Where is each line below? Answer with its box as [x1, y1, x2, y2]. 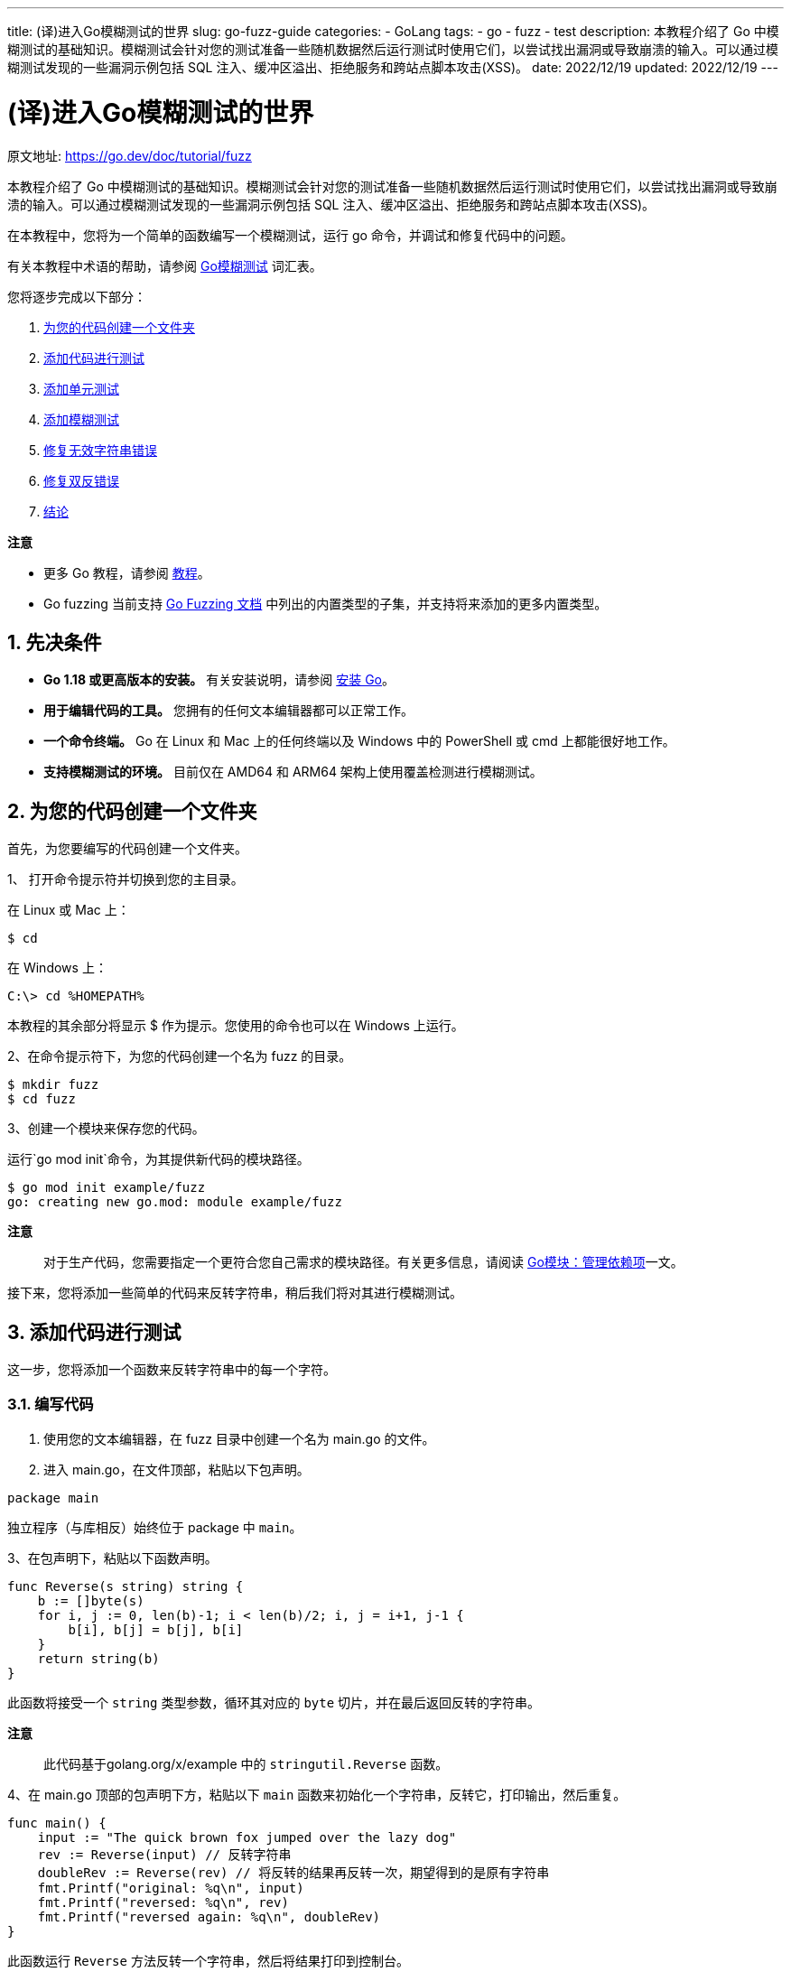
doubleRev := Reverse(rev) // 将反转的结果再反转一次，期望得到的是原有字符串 [37, 1865, 550, 1880]
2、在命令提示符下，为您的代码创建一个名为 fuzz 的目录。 [7, 1048, 352, 1065]
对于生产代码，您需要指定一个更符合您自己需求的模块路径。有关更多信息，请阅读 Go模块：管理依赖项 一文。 [43, 1254, 684, 1270]
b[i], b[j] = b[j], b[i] [68, 1622, 244, 1637]
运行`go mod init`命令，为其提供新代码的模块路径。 [7, 1151, 310, 1167]
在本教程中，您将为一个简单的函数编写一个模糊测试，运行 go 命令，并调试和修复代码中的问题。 [7, 227, 573, 243]
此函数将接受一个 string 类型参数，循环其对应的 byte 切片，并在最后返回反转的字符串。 [7, 1694, 541, 1710]
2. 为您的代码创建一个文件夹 [7, 799, 257, 823]
